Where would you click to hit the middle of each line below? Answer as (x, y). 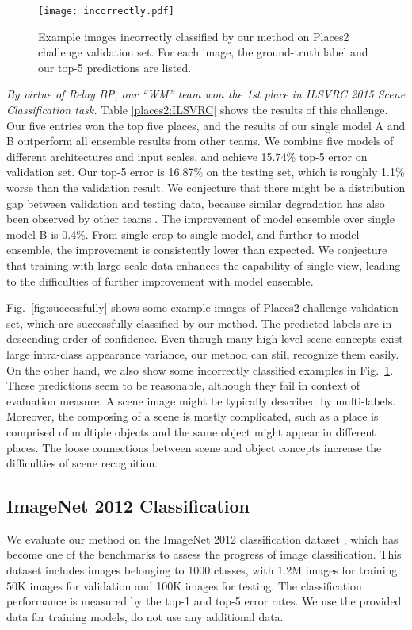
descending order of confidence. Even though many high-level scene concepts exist (205, 338)
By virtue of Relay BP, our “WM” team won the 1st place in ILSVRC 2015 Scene (206, 94)
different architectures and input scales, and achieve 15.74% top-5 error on (187, 156)
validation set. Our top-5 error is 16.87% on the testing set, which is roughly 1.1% (206, 172)
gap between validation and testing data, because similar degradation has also (196, 203)
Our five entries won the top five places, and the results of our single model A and (206, 125)
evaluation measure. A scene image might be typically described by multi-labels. (201, 400)
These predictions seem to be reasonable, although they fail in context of (183, 385)
